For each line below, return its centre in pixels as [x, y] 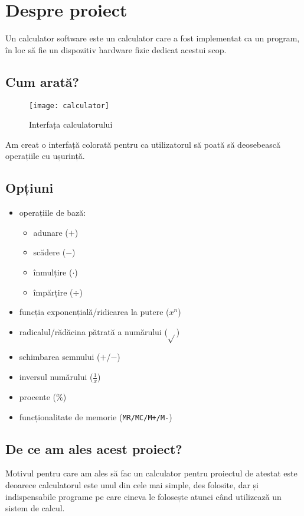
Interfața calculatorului [71, 124]
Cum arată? [42, 81]
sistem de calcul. [35, 508]
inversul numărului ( [56, 377]
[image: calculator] [69, 106]
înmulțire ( [53, 272]
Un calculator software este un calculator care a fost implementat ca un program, [153, 38]
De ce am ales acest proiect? [94, 448]
